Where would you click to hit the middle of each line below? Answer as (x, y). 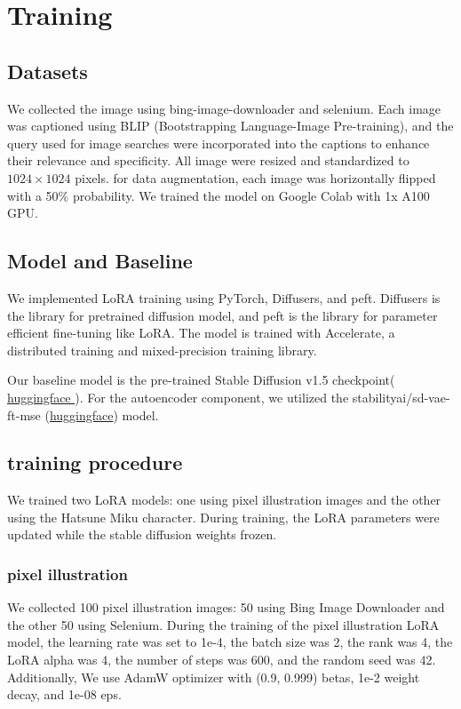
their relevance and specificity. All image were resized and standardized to (208, 160)
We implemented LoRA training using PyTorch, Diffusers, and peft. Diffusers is (224, 297)
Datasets (48, 71)
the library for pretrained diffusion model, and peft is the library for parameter (223, 315)
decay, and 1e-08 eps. (64, 694)
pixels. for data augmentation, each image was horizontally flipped (255, 177)
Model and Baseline (100, 261)
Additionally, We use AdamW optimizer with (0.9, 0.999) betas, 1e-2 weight (214, 677)
